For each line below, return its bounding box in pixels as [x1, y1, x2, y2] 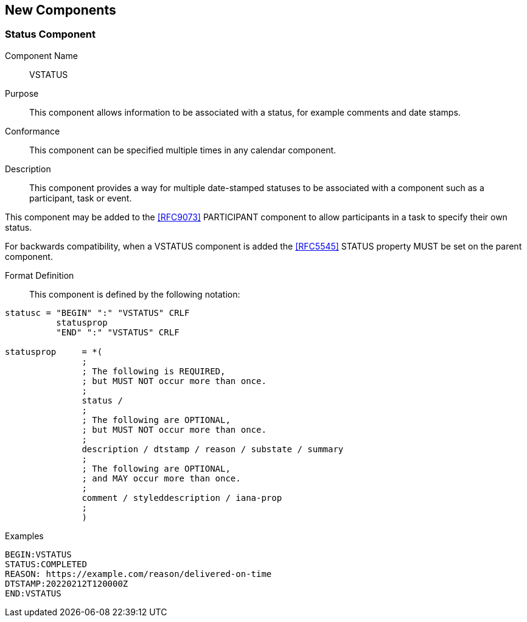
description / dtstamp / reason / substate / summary [82, 444, 344, 454]
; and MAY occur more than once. [82, 473, 241, 483]
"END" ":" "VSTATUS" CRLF [56, 327, 180, 337]
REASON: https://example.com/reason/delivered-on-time [5, 568, 272, 579]
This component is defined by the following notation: [29, 288, 240, 299]
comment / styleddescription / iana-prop [82, 492, 282, 503]
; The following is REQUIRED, [82, 366, 226, 376]
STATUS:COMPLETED [5, 559, 87, 569]
